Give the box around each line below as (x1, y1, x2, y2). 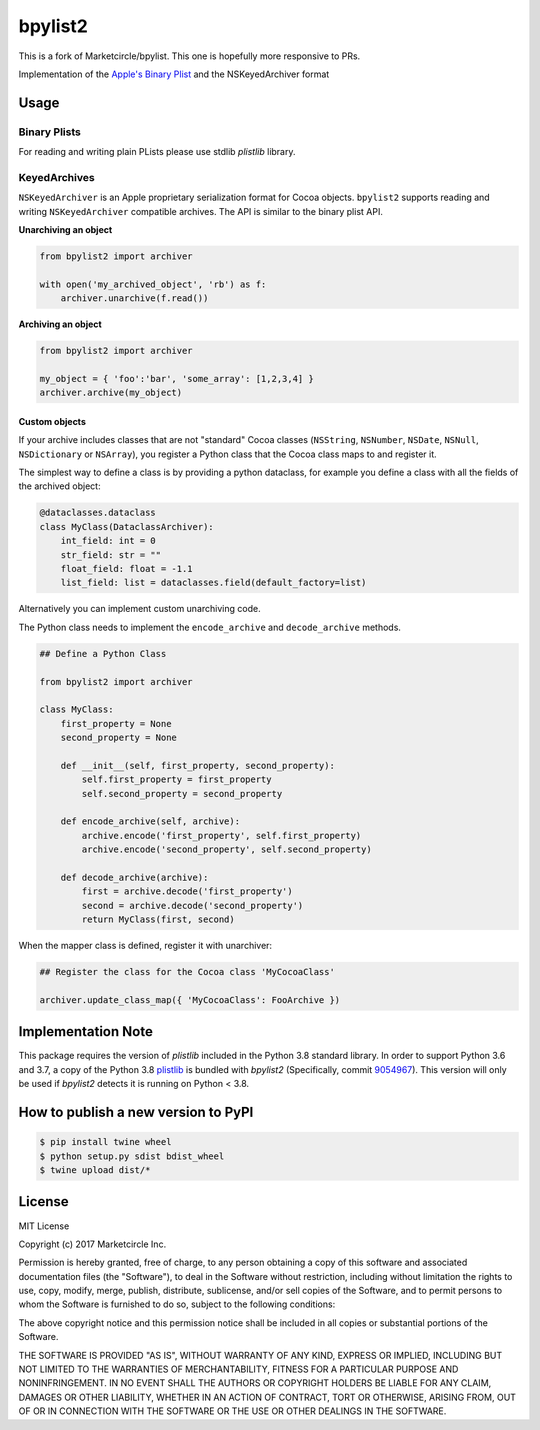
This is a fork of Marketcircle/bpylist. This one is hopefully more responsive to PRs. (18, 50, 361, 62)
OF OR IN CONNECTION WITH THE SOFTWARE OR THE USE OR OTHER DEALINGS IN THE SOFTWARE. (18, 1405, 447, 1417)
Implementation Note (18, 1023, 154, 1040)
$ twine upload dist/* (39, 1165, 151, 1175)
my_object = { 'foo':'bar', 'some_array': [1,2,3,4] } (39, 373, 314, 384)
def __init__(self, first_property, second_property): (60, 760, 335, 771)
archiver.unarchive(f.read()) (60, 293, 209, 304)
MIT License (18, 1220, 70, 1232)
